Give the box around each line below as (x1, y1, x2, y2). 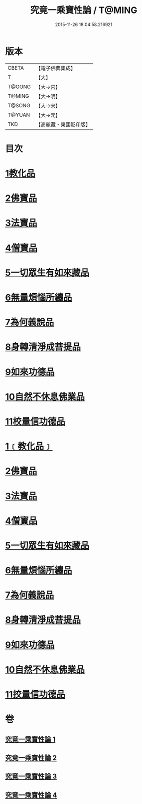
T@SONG (7, 102, 31, 109)
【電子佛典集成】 (35, 65, 76, 72)
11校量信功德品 (5, 416, 66, 427)
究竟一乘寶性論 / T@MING (30, 5, 138, 16)
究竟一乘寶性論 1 (5, 735, 56, 743)
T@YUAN (7, 111, 30, 118)
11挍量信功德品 (5, 689, 66, 700)
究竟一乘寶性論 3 (5, 772, 57, 781)
